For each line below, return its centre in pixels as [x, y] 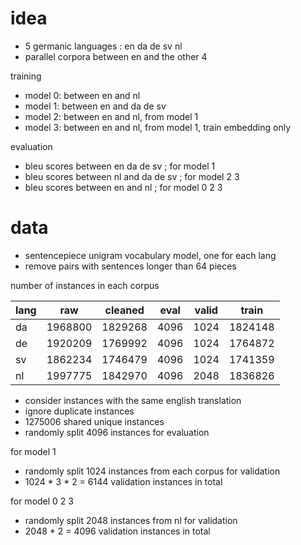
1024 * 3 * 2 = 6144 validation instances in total [123, 481]
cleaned [124, 310]
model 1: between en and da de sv [95, 106]
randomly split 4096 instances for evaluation [117, 432]
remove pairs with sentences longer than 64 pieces [130, 266]
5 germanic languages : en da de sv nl [103, 46]
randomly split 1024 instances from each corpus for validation [152, 471]
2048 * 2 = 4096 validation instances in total [117, 531]
